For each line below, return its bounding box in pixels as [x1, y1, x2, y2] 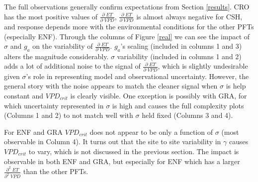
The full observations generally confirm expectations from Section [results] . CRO [4, 1, 250, 11]
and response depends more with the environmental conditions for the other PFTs [4, 21, 254, 31]
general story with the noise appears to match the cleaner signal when [4, 81, 218, 91]
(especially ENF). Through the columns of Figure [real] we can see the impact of [4, 31, 250, 41]
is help [226, 81, 246, 91]
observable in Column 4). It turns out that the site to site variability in [4, 136, 221, 147]
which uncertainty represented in [4, 100, 104, 110]
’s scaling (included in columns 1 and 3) [120, 41, 242, 51]
